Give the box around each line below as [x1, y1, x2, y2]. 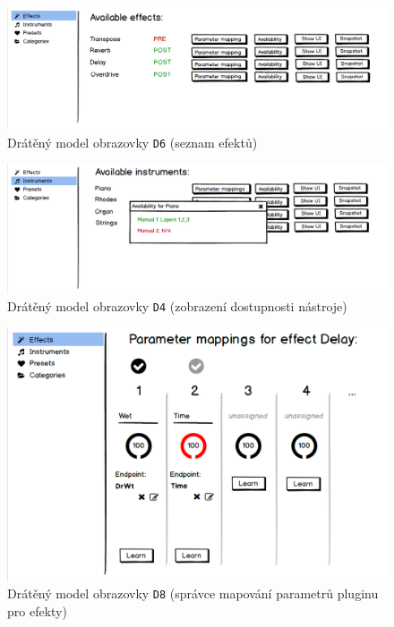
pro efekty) [7, 601, 67, 620]
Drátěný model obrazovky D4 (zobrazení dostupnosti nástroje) [7, 296, 347, 315]
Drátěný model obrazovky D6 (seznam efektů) [7, 132, 258, 151]
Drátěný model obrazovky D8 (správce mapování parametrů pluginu [7, 584, 379, 603]
